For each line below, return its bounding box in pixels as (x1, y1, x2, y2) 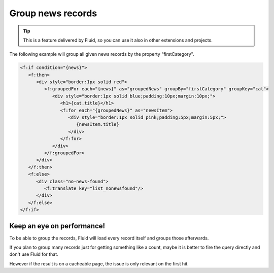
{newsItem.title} (76, 122, 119, 127)
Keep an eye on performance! (9, 221, 106, 230)
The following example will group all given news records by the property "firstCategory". (9, 51, 194, 57)
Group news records (9, 8, 97, 19)
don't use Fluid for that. (9, 251, 58, 257)
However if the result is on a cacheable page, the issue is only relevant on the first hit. (9, 260, 189, 266)
